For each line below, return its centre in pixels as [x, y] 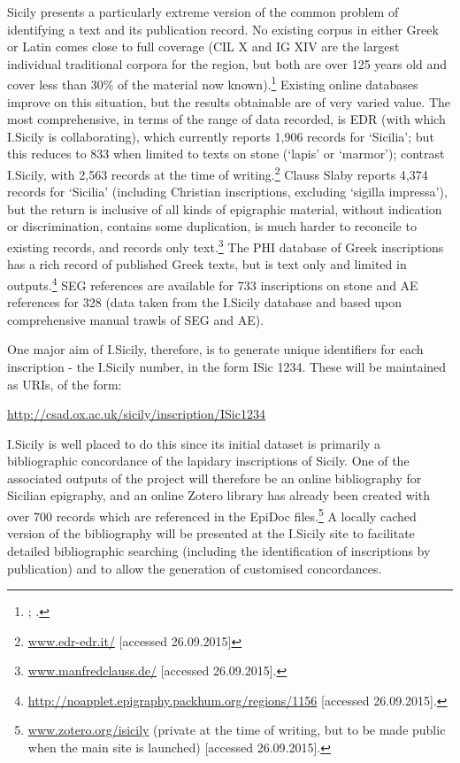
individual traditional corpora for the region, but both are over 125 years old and [227, 63]
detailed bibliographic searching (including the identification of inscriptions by [219, 550]
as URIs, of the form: [65, 384]
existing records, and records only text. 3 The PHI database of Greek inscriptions [226, 246]
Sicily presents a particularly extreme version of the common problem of [203, 12]
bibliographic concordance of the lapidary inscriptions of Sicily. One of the [208, 461]
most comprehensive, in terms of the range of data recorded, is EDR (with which [226, 119]
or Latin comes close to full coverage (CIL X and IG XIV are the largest [203, 46]
